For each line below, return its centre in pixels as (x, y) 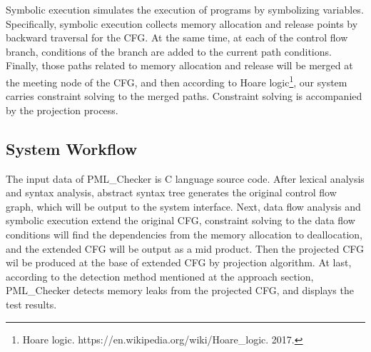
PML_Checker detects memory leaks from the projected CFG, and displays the (180, 290)
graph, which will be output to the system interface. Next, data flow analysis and (183, 206)
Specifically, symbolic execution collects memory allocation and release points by (182, 23)
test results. (31, 304)
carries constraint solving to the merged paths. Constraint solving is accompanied (184, 96)
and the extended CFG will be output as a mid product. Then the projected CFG (185, 248)
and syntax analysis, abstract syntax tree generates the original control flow (171, 192)
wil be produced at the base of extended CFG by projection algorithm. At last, (179, 262)
